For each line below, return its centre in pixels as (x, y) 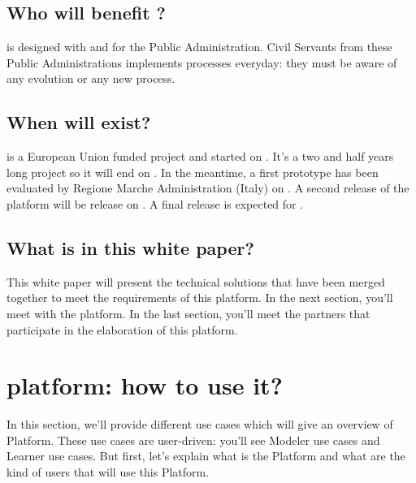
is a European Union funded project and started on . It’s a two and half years (200, 156)
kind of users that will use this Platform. (108, 472)
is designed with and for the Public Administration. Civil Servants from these (199, 47)
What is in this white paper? (130, 247)
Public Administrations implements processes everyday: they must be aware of (202, 62)
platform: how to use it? (145, 385)
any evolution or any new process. (91, 78)
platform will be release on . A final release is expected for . (155, 203)
